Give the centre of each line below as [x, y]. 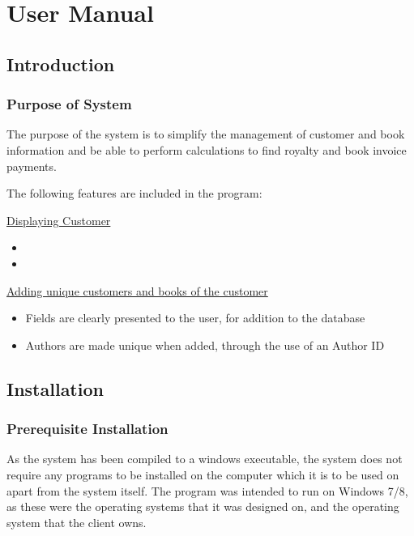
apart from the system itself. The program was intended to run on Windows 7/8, [207, 490]
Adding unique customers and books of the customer [137, 290]
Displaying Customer [59, 220]
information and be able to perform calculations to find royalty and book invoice [207, 149]
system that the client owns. [77, 522]
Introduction [61, 64]
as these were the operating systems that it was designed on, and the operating [203, 506]
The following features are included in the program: [134, 193]
